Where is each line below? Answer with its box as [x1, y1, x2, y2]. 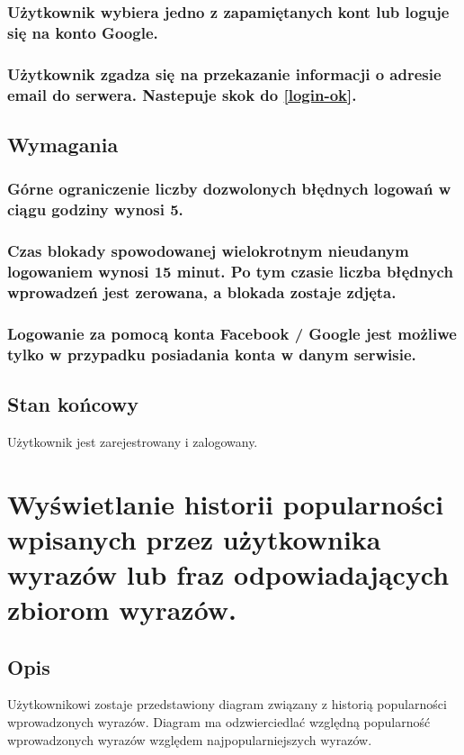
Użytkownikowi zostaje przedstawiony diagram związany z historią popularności [7, 695, 447, 714]
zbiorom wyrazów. [7, 591, 237, 628]
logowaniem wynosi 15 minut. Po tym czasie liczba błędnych [7, 259, 453, 282]
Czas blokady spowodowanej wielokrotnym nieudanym [7, 240, 409, 261]
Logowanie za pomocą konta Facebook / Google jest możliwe [7, 322, 457, 344]
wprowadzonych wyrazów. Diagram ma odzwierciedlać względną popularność [7, 713, 431, 732]
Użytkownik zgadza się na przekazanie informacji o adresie [7, 62, 442, 85]
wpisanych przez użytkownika [7, 520, 381, 557]
